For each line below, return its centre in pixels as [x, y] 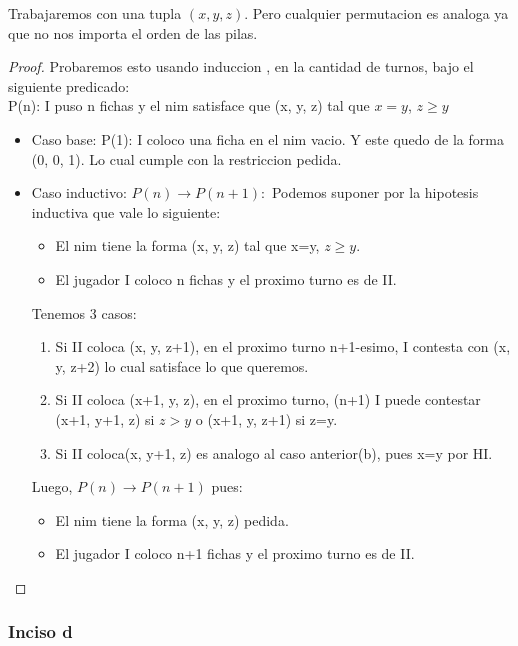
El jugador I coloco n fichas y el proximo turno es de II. [226, 278]
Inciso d [40, 631]
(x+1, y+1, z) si [105, 418]
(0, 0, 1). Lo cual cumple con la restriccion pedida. [186, 158]
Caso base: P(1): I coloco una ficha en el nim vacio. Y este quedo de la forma [267, 138]
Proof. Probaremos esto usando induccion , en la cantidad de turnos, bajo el [241, 66]
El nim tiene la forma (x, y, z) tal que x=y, [187, 245]
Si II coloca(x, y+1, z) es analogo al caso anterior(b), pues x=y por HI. [274, 452]
